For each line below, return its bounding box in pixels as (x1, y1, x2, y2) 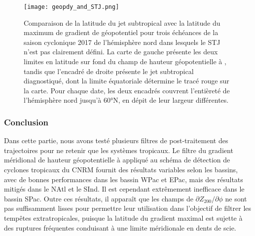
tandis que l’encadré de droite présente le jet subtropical (24, 66, 194, 76)
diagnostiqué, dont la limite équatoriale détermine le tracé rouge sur (24, 76, 229, 86)
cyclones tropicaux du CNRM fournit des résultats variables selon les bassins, (4, 164, 238, 174)
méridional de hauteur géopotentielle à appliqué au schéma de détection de (4, 155, 230, 165)
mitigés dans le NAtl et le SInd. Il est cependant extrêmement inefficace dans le (4, 184, 245, 194)
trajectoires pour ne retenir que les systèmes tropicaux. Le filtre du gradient (4, 145, 233, 155)
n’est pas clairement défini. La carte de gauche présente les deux (24, 46, 218, 57)
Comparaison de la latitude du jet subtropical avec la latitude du (24, 17, 220, 28)
